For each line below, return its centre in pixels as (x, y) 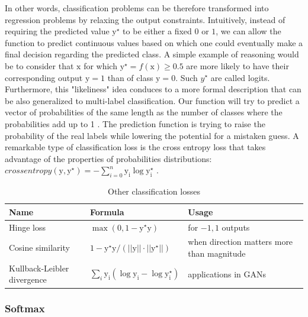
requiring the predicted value (57, 31)
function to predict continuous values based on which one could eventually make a (154, 42)
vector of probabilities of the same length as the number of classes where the (144, 112)
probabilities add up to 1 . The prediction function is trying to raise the (135, 123)
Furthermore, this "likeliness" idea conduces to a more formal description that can (153, 89)
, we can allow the (248, 31)
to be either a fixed (157, 31)
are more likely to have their (238, 65)
